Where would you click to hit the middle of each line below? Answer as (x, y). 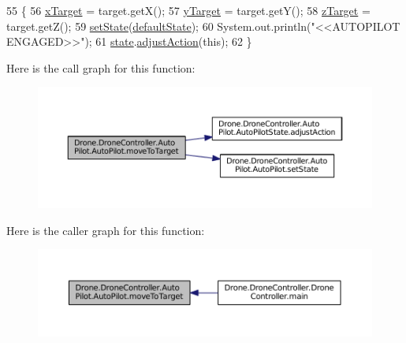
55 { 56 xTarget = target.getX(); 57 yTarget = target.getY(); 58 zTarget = (188, 10)
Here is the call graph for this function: (101, 67)
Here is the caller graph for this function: (106, 230)
